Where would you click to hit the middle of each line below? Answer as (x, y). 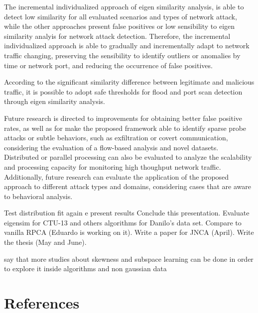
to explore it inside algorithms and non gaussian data (85, 268)
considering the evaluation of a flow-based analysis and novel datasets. (111, 147)
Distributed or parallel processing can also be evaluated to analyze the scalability (128, 157)
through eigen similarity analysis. (55, 101)
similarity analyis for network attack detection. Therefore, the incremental (117, 36)
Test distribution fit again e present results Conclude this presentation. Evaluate (127, 213)
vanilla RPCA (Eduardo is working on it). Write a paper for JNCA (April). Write (129, 232)
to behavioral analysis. (38, 196)
